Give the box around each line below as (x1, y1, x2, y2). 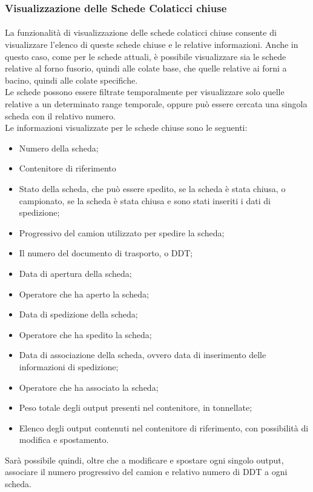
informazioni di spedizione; (19, 360, 119, 373)
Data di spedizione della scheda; (19, 308, 138, 321)
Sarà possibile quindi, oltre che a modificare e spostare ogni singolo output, (5, 453, 284, 466)
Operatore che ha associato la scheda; (19, 381, 159, 393)
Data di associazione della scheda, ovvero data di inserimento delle (19, 348, 266, 361)
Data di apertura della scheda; (19, 267, 132, 279)
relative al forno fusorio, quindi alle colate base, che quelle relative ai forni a (5, 62, 287, 75)
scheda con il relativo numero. (5, 109, 116, 122)
